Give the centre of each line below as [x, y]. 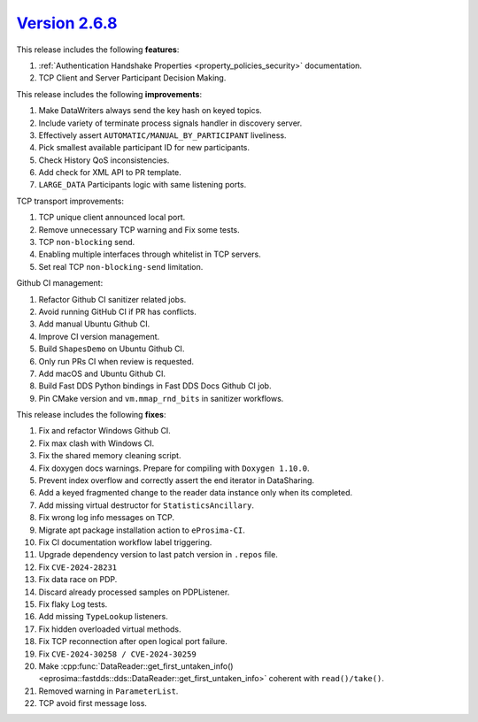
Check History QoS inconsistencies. [104, 160]
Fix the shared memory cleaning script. [110, 456]
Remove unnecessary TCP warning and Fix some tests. [139, 229]
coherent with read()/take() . [327, 679]
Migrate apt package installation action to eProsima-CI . [142, 530]
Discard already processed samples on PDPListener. [134, 592]
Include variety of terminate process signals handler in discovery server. [170, 123]
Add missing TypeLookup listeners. [103, 617]
